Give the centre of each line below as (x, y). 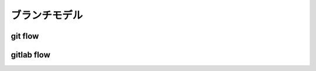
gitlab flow (31, 55)
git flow (25, 36)
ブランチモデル (47, 15)
